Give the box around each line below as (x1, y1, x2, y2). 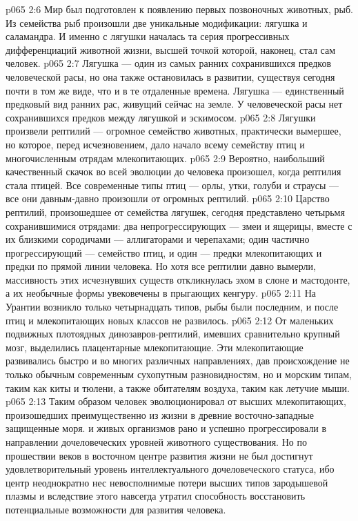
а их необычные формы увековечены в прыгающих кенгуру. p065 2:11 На (6, 286, 317, 300)
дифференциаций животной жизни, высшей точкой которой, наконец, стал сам (6, 42, 336, 57)
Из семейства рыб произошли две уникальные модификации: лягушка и (6, 15, 308, 30)
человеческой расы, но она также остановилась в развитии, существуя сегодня (6, 69, 335, 83)
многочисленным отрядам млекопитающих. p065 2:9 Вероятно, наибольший (6, 150, 325, 165)
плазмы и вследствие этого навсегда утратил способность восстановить (6, 489, 306, 503)
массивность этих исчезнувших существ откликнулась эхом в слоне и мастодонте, (6, 272, 350, 286)
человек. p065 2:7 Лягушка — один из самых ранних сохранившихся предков (6, 56, 332, 70)
